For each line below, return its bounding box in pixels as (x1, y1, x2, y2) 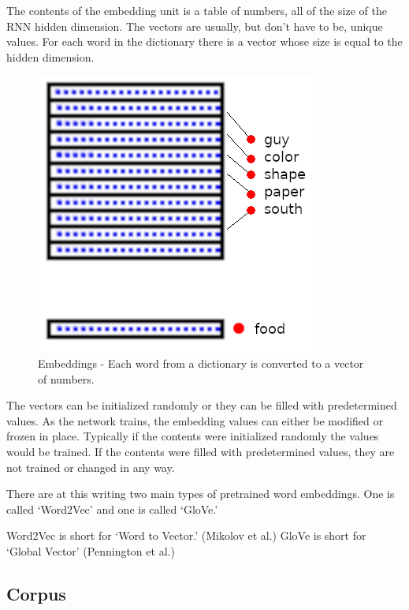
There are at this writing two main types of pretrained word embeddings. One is (6, 485, 395, 502)
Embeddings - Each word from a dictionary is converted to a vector (38, 354, 364, 371)
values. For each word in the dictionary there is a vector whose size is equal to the (6, 33, 403, 50)
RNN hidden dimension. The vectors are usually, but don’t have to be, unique (6, 17, 383, 34)
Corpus (6, 581, 66, 605)
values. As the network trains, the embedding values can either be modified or (6, 412, 384, 428)
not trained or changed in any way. (6, 458, 175, 475)
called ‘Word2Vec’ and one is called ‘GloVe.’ (6, 500, 218, 517)
